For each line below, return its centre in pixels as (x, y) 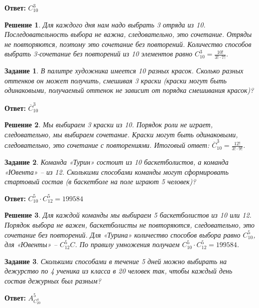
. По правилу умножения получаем (127, 244)
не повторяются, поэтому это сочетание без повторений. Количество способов (128, 44)
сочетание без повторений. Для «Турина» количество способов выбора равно (123, 234)
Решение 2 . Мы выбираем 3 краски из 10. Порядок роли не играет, (109, 125)
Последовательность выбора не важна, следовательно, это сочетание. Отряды (128, 34)
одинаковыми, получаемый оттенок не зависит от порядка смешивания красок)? (129, 90)
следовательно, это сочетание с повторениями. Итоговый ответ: (107, 145)
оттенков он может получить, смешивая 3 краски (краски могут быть (116, 80)
